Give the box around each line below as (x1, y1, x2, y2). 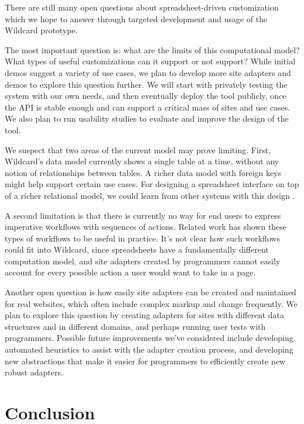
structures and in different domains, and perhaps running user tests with (5, 320, 266, 332)
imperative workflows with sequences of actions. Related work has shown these (5, 220, 287, 233)
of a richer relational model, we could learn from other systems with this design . (5, 189, 295, 201)
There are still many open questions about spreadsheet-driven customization (5, 1, 279, 13)
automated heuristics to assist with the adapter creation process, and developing (5, 343, 293, 356)
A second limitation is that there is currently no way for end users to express (5, 209, 281, 221)
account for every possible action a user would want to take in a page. (5, 266, 256, 278)
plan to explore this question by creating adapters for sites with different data (5, 309, 284, 321)
